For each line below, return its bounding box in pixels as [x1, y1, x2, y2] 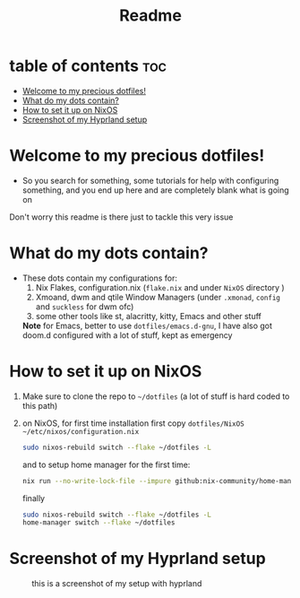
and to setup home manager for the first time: [21, 459, 191, 470]
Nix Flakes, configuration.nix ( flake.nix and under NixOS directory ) [35, 282, 285, 292]
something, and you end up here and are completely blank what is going [21, 185, 289, 195]
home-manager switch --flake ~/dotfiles [21, 518, 176, 527]
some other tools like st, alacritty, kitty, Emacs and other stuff [35, 310, 261, 321]
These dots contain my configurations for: [21, 273, 177, 283]
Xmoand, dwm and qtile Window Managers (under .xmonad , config [35, 291, 280, 302]
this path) [21, 400, 58, 411]
